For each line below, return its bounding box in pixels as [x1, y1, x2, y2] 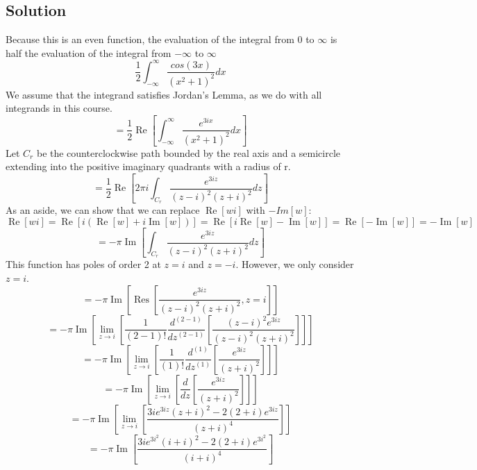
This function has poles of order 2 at [6, 257, 161, 271]
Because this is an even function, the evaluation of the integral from [6, 32, 294, 47]
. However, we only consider [235, 257, 354, 271]
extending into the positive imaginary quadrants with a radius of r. [6, 159, 291, 174]
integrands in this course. [6, 101, 112, 115]
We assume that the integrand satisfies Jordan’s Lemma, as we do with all [6, 87, 322, 101]
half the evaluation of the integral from [6, 45, 171, 60]
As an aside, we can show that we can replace [6, 203, 200, 217]
